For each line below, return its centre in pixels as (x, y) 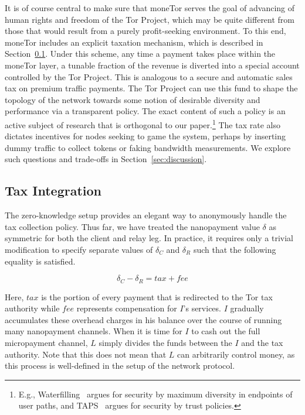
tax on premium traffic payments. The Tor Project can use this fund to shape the (151, 88)
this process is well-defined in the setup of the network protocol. (120, 366)
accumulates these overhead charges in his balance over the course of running (143, 319)
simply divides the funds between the (165, 342)
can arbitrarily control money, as (236, 354)
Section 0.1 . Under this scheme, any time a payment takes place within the (140, 54)
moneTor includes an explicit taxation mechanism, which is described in (134, 42)
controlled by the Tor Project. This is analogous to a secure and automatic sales (149, 76)
